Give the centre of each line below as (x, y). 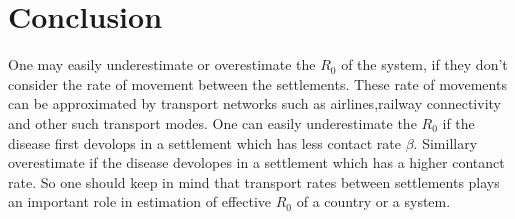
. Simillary (445, 142)
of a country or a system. (373, 201)
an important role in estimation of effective (140, 201)
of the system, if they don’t (424, 64)
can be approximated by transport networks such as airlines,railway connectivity (254, 103)
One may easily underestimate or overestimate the (162, 64)
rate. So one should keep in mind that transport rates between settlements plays (254, 181)
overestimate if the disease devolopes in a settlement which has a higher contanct (256, 162)
